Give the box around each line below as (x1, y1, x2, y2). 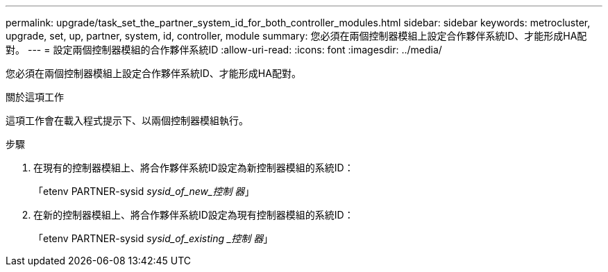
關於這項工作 (6, 91, 64, 103)
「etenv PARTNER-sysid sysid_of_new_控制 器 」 (33, 185, 255, 197)
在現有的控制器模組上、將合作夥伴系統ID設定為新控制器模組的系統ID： (33, 162, 354, 173)
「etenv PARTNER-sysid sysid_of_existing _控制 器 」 (33, 232, 273, 244)
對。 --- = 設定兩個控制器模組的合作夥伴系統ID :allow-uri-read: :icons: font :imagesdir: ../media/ (6, 44, 442, 56)
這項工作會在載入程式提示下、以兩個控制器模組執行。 (6, 114, 248, 126)
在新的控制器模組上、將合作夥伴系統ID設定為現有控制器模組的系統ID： (33, 209, 354, 221)
